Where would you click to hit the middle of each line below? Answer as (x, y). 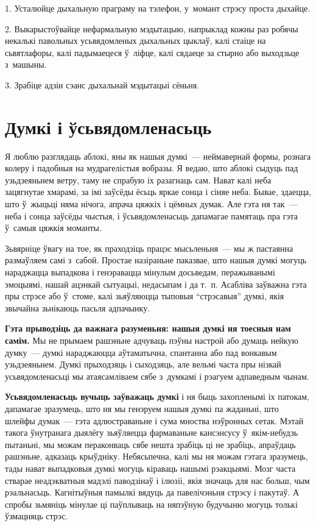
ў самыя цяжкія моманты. (53, 228)
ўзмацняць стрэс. (37, 516)
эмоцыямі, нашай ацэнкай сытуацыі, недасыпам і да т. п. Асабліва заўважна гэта (156, 284)
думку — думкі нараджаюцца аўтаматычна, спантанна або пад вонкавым (141, 352)
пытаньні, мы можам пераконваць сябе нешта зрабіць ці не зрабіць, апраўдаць (150, 444)
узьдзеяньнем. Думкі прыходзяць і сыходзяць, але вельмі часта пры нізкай (143, 364)
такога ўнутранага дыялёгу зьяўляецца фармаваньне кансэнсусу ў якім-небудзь (152, 432)
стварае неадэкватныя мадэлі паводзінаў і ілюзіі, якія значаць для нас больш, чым (157, 480)
